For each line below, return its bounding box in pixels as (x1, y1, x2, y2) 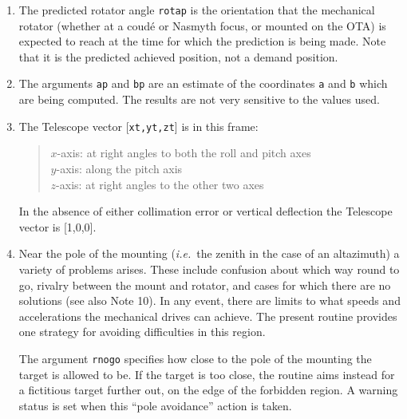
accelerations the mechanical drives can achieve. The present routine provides (18, 307, 397, 324)
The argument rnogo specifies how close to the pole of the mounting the (18, 350, 372, 366)
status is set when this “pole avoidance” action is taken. (18, 397, 292, 413)
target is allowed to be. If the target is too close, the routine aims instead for (18, 366, 395, 382)
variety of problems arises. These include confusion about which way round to (18, 260, 400, 277)
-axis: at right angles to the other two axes (56, 176, 264, 192)
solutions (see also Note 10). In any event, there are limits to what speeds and (18, 292, 401, 309)
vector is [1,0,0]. (18, 218, 97, 235)
